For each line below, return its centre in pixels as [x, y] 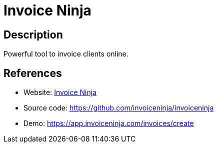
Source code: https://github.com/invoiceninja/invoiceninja [119, 108]
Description [33, 34]
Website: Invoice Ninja [60, 92]
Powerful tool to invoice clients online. [66, 54]
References [33, 73]
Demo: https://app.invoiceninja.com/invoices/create [109, 123]
